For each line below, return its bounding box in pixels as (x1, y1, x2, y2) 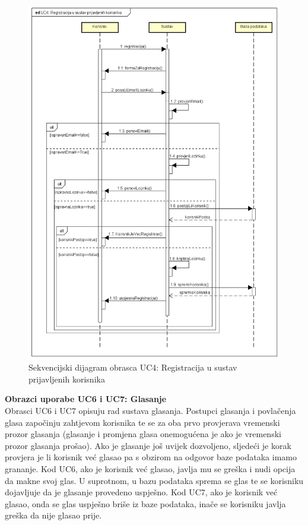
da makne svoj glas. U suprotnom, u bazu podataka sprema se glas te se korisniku (5, 474, 304, 486)
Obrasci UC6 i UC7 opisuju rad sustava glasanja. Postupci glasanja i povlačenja (5, 404, 296, 416)
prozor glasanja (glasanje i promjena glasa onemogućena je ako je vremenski (5, 428, 281, 440)
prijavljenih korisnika (28, 372, 105, 385)
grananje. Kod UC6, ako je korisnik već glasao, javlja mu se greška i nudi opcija (5, 462, 296, 475)
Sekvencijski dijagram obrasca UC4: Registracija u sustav (28, 361, 237, 374)
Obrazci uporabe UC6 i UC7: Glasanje (5, 393, 167, 405)
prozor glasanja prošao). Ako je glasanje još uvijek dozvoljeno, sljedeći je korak (5, 439, 291, 451)
